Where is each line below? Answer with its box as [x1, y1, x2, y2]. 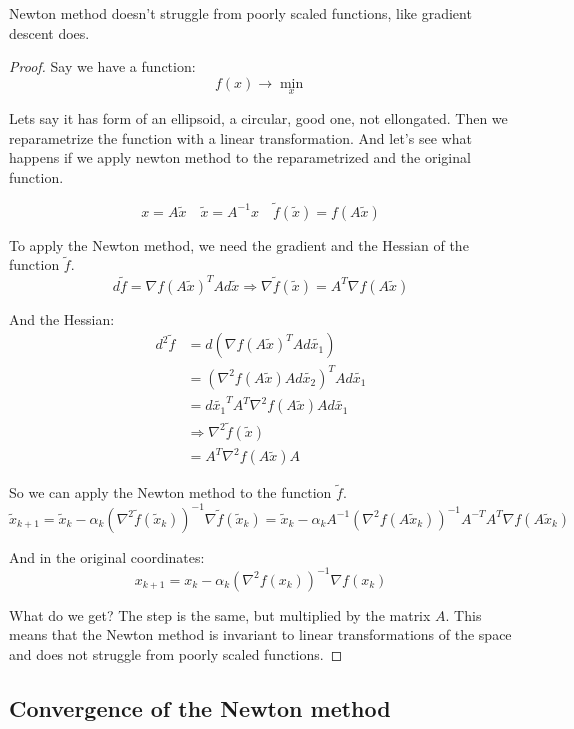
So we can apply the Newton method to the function [9, 482, 332, 503]
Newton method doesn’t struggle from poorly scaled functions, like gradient [9, 3, 472, 23]
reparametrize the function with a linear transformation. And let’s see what [9, 127, 472, 148]
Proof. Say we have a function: [9, 56, 196, 77]
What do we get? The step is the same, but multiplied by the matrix [9, 604, 431, 625]
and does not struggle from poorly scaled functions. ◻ [9, 643, 343, 664]
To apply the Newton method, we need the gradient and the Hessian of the [9, 234, 469, 255]
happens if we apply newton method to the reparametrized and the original [9, 147, 471, 168]
